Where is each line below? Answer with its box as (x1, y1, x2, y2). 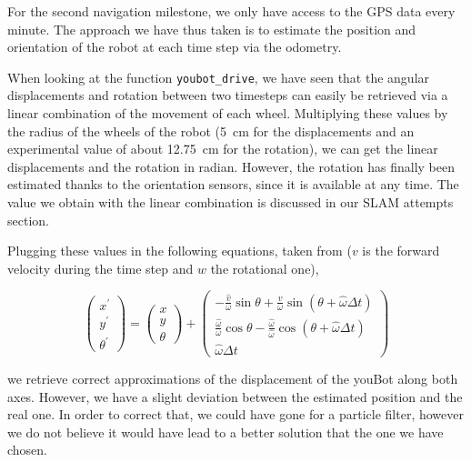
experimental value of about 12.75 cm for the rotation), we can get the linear (7, 139, 438, 158)
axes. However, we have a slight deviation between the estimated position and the (7, 387, 463, 406)
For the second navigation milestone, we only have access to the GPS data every (7, 2, 456, 20)
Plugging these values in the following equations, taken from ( (7, 241, 352, 260)
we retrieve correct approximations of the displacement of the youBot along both (7, 368, 458, 387)
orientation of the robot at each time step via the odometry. (7, 37, 342, 56)
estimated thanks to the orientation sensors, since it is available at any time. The (7, 175, 459, 194)
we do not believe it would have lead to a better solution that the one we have (7, 422, 444, 441)
